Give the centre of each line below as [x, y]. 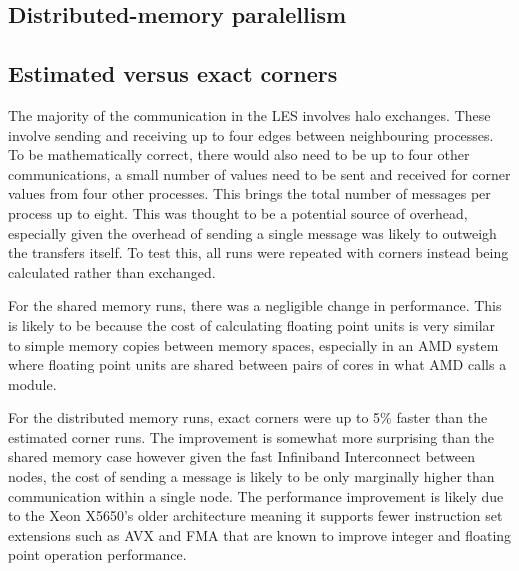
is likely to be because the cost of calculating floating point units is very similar [252, 324]
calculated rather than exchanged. [112, 271]
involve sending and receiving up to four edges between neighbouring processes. [251, 134]
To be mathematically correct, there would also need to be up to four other [239, 154]
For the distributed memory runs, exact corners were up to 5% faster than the [248, 417]
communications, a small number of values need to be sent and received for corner [259, 173]
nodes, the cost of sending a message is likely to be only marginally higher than [251, 476]
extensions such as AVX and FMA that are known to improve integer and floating [260, 534]
